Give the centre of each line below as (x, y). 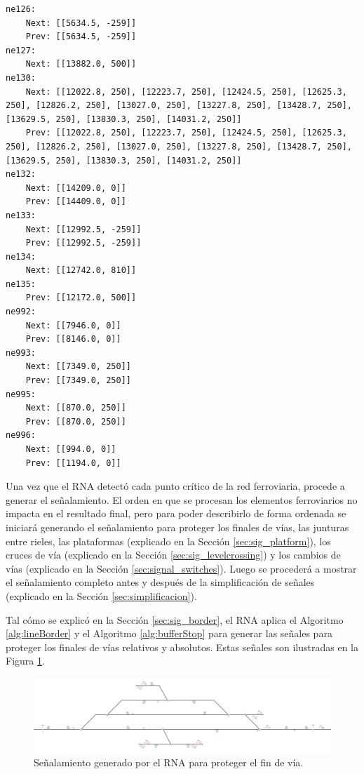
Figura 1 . (25, 661)
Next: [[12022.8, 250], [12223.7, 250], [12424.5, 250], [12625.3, (186, 92)
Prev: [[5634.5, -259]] (81, 37)
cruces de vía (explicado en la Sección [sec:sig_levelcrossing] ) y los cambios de (173, 555)
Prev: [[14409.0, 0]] (76, 202)
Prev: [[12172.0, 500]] (81, 298)
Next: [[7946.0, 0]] (73, 325)
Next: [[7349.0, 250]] (78, 367)
